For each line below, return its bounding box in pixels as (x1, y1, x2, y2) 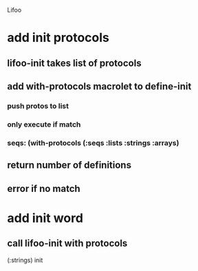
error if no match (7, 182, 80, 195)
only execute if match (7, 120, 81, 129)
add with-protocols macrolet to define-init (7, 80, 192, 92)
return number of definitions (7, 160, 132, 171)
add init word (7, 210, 84, 226)
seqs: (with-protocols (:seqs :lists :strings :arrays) (7, 138, 179, 147)
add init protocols (7, 30, 110, 45)
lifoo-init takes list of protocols (7, 57, 142, 69)
